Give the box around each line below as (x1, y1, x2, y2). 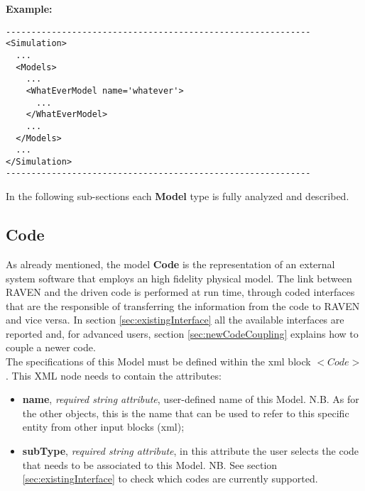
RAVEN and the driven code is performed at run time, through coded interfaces (6, 285, 355, 299)
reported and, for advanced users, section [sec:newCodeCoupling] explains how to (6, 326, 359, 341)
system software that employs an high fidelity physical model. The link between (6, 270, 352, 285)
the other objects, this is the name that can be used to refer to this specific (22, 405, 349, 420)
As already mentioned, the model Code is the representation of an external (6, 256, 335, 271)
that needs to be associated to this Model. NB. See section (22, 457, 278, 472)
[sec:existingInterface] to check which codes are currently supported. (22, 471, 318, 486)
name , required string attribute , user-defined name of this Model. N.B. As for (22, 392, 359, 407)
